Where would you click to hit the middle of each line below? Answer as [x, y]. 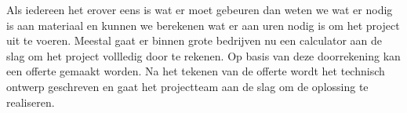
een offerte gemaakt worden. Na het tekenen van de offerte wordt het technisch [196, 71]
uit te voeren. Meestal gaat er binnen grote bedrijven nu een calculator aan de [194, 40]
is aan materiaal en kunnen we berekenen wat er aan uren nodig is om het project [203, 25]
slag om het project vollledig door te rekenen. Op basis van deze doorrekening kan [203, 55]
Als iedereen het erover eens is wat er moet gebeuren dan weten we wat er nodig [200, 9]
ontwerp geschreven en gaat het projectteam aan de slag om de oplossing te [187, 86]
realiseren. [31, 102]
